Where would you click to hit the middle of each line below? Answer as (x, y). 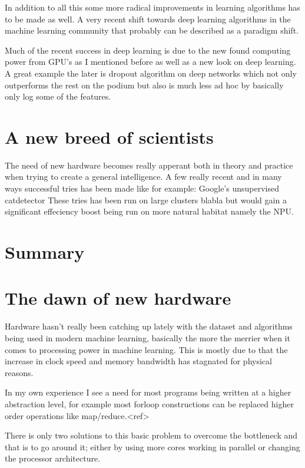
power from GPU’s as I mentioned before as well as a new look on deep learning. (150, 62)
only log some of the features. (58, 96)
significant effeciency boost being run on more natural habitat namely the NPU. (149, 211)
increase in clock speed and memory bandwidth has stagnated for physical (138, 361)
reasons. (19, 372)
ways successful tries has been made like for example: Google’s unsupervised (142, 188)
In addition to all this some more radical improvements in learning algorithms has (152, 7)
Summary (45, 252)
